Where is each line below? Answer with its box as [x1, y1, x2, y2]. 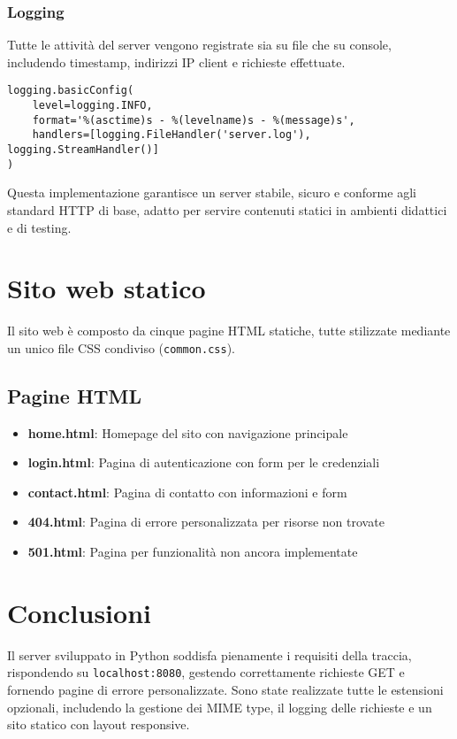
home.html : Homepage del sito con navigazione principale [27, 423, 348, 442]
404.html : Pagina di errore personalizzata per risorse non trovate [27, 512, 385, 531]
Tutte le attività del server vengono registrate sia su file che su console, [7, 35, 392, 54]
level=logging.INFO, [32, 99, 153, 112]
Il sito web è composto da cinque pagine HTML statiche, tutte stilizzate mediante [7, 321, 451, 340]
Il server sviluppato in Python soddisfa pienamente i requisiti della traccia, [7, 645, 412, 664]
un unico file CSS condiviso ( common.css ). [7, 338, 235, 357]
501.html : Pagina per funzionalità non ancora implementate [27, 543, 358, 561]
